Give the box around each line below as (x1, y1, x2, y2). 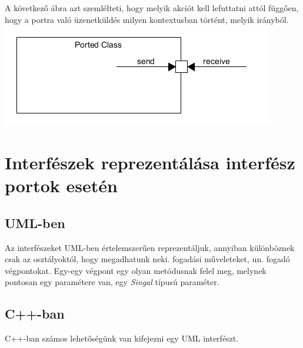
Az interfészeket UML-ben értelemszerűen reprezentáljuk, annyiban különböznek (5, 241, 295, 253)
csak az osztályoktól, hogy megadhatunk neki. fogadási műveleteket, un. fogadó (5, 253, 290, 265)
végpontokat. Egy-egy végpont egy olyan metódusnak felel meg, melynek (5, 264, 267, 276)
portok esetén (5, 173, 118, 198)
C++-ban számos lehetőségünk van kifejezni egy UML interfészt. (5, 332, 239, 344)
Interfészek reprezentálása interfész (5, 150, 295, 174)
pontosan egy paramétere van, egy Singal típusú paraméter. (5, 276, 219, 288)
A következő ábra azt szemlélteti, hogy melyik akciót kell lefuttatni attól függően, (5, 2, 299, 14)
